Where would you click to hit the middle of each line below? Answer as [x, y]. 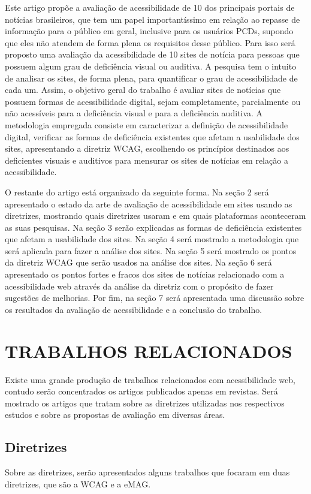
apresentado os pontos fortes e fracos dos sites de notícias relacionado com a [145, 274]
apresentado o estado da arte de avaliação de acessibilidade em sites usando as [149, 204]
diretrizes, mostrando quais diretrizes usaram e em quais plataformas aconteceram [155, 216]
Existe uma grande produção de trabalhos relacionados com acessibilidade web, [150, 379]
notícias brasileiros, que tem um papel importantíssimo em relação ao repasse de [153, 19]
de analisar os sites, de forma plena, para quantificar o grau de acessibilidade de [151, 78]
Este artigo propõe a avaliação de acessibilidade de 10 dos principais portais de [150, 7]
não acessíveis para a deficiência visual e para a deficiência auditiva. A [134, 113]
